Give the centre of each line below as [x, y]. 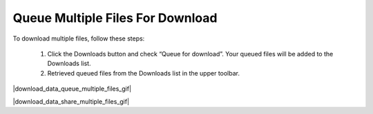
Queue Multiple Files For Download [115, 18]
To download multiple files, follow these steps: [79, 38]
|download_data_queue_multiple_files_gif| [72, 89]
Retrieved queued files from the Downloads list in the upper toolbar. [144, 73]
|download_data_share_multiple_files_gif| [71, 101]
